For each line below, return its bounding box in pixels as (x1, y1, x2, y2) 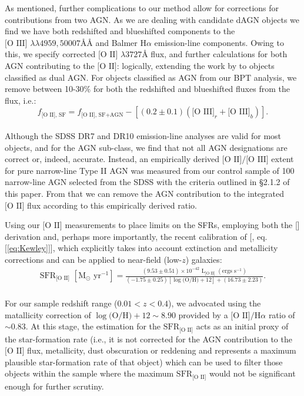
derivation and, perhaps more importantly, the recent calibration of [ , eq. (5, 230, 268, 242)
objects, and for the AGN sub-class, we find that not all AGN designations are (5, 141, 288, 153)
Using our (5, 219, 40, 231)
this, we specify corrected (5, 48, 96, 60)
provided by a (178, 308, 228, 321)
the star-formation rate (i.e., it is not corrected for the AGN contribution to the (5, 332, 292, 345)
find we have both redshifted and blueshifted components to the (5, 25, 235, 37)
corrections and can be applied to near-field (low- (5, 253, 182, 265)
